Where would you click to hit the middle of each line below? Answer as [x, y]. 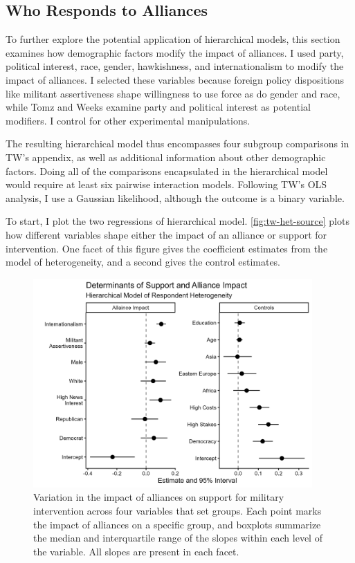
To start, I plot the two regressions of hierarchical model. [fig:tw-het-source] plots [177, 221]
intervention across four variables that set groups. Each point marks [177, 510]
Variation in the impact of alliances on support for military [159, 497]
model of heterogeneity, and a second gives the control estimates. [143, 262]
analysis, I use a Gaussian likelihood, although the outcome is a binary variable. [175, 197]
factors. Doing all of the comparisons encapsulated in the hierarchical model [167, 170]
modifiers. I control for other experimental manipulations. [128, 120]
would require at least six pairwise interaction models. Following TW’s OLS [166, 184]
